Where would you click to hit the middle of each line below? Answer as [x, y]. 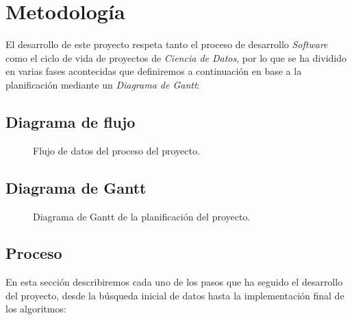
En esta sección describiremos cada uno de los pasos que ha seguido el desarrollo [174, 282]
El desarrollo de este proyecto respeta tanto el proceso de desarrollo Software [167, 44]
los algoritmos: [36, 309]
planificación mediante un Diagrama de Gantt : [103, 84]
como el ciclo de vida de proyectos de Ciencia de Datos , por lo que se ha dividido [176, 57]
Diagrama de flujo [71, 121]
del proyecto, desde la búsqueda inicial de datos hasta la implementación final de [175, 295]
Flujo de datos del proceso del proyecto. [116, 150]
